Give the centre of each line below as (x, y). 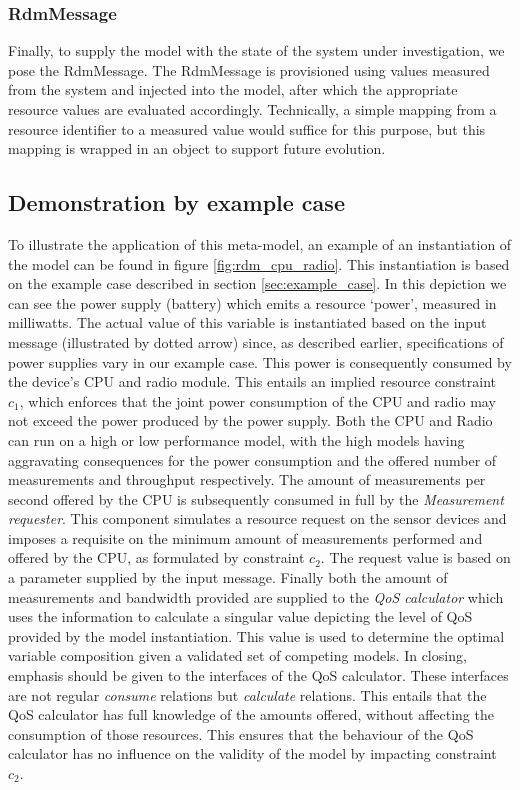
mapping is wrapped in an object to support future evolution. (197, 148)
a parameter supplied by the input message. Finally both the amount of (228, 577)
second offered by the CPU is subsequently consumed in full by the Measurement (256, 498)
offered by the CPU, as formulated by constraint (156, 557)
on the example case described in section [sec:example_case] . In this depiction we (257, 283)
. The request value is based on (415, 557)
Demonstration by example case (176, 202)
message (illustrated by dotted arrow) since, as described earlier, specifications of (256, 341)
